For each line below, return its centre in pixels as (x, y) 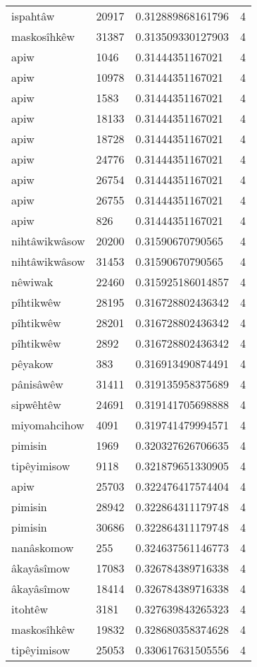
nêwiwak (32, 282)
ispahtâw (33, 16)
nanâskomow (43, 547)
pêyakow (32, 363)
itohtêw (30, 609)
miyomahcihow (48, 425)
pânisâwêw (37, 384)
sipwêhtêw (36, 404)
